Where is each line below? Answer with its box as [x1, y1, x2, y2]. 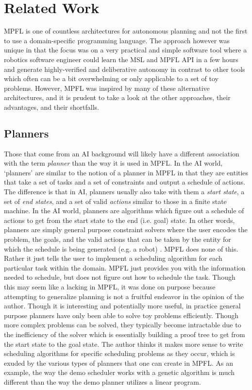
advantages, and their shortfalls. [4, 102, 99, 112]
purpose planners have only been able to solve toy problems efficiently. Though [4, 310, 239, 320]
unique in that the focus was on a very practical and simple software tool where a [4, 45, 247, 55]
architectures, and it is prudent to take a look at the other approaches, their [4, 92, 231, 102]
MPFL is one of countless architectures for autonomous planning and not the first [4, 26, 248, 36]
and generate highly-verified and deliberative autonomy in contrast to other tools [4, 64, 245, 74]
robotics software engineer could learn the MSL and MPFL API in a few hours [4, 54, 238, 64]
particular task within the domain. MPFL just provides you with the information [4, 262, 246, 272]
